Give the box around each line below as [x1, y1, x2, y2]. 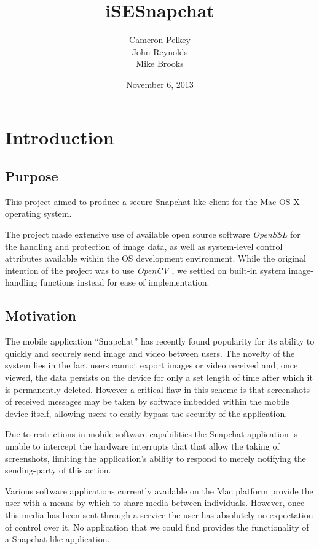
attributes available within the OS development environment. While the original [5, 252, 306, 265]
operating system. [5, 207, 72, 220]
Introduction [5, 124, 114, 149]
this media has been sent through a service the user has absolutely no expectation [5, 508, 313, 521]
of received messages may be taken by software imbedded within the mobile [5, 395, 289, 408]
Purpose [5, 166, 58, 185]
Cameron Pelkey [129, 33, 191, 46]
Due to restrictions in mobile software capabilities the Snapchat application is [5, 427, 297, 440]
